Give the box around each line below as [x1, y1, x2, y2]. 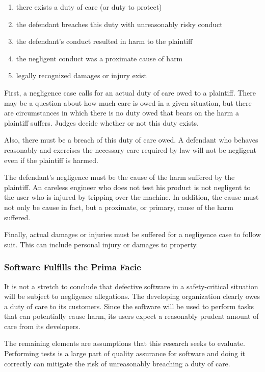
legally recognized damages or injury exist [16, 70, 147, 81]
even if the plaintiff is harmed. [4, 154, 98, 165]
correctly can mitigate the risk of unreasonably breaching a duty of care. [4, 358, 230, 368]
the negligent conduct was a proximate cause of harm [16, 53, 183, 63]
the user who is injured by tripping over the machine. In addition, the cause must [4, 192, 259, 202]
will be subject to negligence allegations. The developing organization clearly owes [4, 291, 260, 301]
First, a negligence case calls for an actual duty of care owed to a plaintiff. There [4, 87, 256, 98]
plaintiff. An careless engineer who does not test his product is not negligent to [4, 181, 251, 192]
